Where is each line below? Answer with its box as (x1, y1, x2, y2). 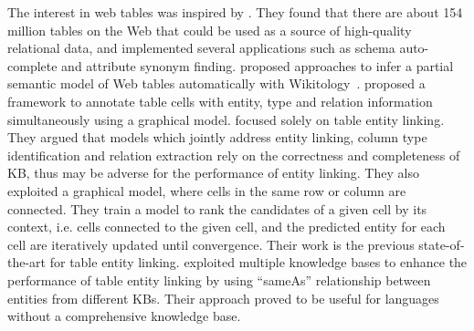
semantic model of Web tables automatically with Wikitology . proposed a (7, 74, 426, 93)
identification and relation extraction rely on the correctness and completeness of (7, 145, 460, 164)
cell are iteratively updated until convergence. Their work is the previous (7, 234, 415, 253)
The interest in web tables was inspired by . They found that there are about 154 (7, 3, 463, 21)
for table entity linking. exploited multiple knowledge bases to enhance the (49, 253, 468, 272)
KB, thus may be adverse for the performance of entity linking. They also (7, 163, 419, 182)
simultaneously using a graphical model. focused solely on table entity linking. (7, 109, 445, 129)
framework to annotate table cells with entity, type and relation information (7, 91, 433, 110)
